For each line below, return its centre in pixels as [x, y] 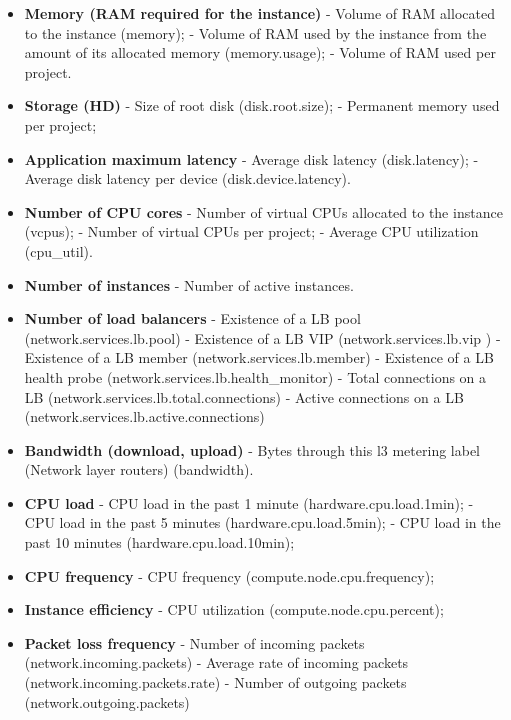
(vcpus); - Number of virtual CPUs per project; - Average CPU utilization [251, 231]
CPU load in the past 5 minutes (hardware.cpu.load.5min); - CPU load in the [262, 522]
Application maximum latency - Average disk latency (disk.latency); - [251, 158]
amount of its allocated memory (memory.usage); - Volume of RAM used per [260, 52]
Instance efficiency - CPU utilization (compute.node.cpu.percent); [234, 609]
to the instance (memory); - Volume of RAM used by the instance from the [255, 32]
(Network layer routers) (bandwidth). [139, 469]
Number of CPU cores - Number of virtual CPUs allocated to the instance [263, 211]
